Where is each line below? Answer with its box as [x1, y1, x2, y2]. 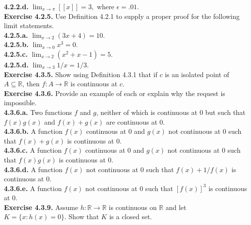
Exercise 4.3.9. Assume [4, 202, 78, 212]
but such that [205, 107, 246, 117]
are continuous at [106, 116, 157, 127]
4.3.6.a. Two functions [4, 107, 72, 117]
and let [165, 202, 187, 212]
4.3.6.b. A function [4, 126, 63, 136]
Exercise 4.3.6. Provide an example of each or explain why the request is [4, 88, 225, 98]
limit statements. [4, 20, 54, 31]
